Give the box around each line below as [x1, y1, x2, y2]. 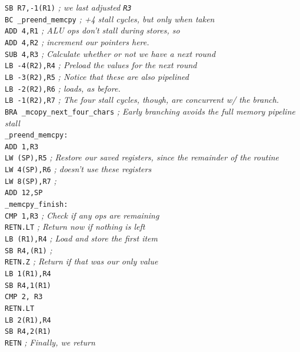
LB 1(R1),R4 [5, 270, 51, 279]
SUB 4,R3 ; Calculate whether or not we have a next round [5, 47, 216, 59]
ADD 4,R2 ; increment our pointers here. [5, 35, 149, 48]
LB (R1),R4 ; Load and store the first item [5, 232, 158, 244]
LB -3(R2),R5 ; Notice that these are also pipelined [5, 70, 189, 82]
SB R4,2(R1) [5, 327, 51, 336]
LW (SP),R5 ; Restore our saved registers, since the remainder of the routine [5, 151, 279, 163]
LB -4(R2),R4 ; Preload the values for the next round [5, 59, 197, 71]
